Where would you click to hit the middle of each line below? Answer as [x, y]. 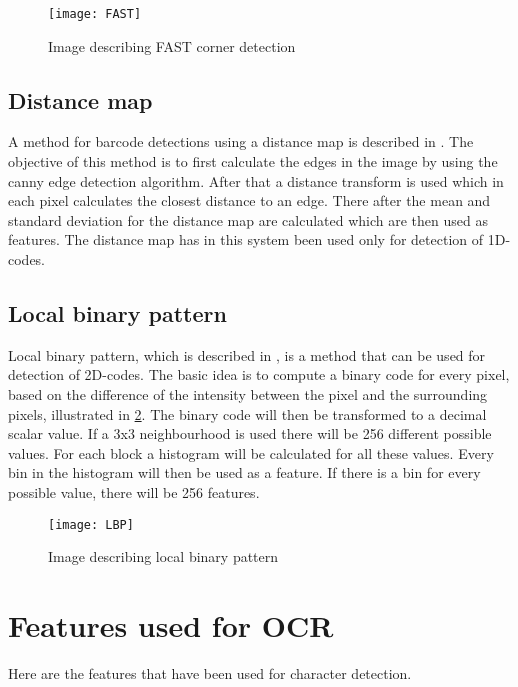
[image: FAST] [95, 14]
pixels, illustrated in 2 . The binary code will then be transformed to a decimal [247, 413]
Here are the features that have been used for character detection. [210, 672]
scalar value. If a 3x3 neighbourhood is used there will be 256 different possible [250, 433]
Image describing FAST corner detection [172, 45]
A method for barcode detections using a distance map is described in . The [241, 141]
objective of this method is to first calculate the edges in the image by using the [253, 161]
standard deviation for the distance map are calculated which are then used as [248, 219]
